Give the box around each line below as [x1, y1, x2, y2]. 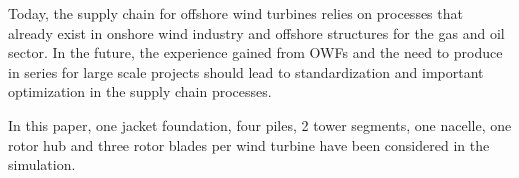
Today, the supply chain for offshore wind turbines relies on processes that [8, 3, 463, 23]
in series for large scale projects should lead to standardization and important [8, 61, 484, 82]
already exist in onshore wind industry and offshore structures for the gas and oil [8, 22, 505, 43]
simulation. [8, 154, 76, 175]
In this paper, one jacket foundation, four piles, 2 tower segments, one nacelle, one [8, 114, 512, 135]
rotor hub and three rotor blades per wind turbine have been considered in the [8, 134, 490, 155]
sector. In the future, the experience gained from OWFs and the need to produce [8, 42, 503, 63]
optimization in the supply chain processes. [8, 81, 272, 102]
